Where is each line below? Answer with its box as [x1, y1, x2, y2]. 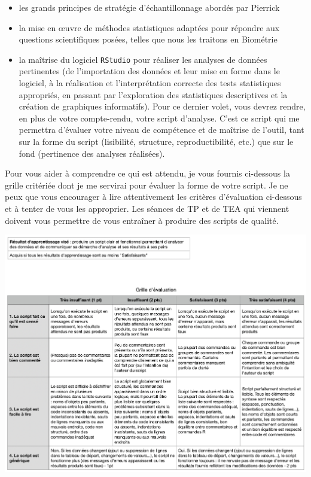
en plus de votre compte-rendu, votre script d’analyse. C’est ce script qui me [19, 111, 300, 124]
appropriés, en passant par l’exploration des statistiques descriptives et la [19, 88, 288, 101]
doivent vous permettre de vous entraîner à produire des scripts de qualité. [5, 214, 279, 226]
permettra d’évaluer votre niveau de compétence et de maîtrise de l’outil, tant [19, 123, 304, 136]
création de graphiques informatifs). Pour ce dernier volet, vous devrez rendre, [19, 100, 306, 113]
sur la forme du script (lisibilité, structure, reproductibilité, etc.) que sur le [19, 135, 294, 147]
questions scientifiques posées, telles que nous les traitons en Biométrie [19, 33, 278, 45]
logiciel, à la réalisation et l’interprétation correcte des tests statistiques [19, 77, 281, 89]
